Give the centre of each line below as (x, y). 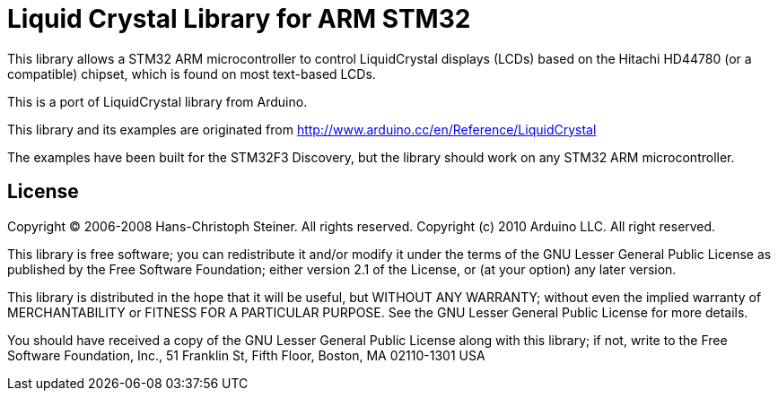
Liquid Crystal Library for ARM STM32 (239, 19)
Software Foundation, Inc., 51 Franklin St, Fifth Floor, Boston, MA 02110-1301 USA (246, 355)
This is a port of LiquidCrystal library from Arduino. (157, 101)
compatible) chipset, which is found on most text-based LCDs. (192, 74)
